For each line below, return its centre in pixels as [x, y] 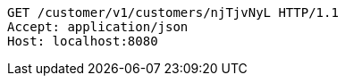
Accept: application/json [98, 27]
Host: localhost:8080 [83, 41]
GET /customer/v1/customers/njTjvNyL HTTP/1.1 [173, 12]
